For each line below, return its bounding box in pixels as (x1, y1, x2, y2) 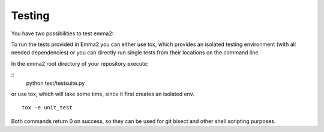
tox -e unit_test (22, 105, 73, 111)
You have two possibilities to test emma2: (11, 30, 114, 37)
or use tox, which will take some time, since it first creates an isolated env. (11, 90, 194, 97)
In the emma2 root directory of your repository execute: (11, 60, 149, 67)
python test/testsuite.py (26, 79, 85, 87)
